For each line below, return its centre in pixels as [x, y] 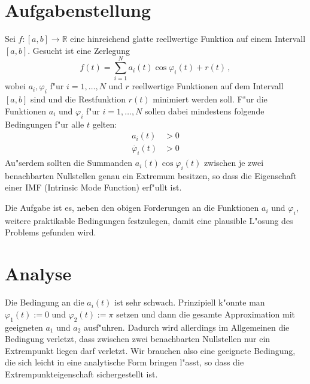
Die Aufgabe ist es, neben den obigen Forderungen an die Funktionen [132, 208]
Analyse [38, 273]
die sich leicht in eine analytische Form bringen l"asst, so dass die [124, 362]
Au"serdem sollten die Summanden [69, 163]
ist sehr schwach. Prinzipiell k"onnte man [190, 302]
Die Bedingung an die [45, 302]
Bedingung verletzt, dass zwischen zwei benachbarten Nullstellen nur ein [138, 339]
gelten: [105, 124]
